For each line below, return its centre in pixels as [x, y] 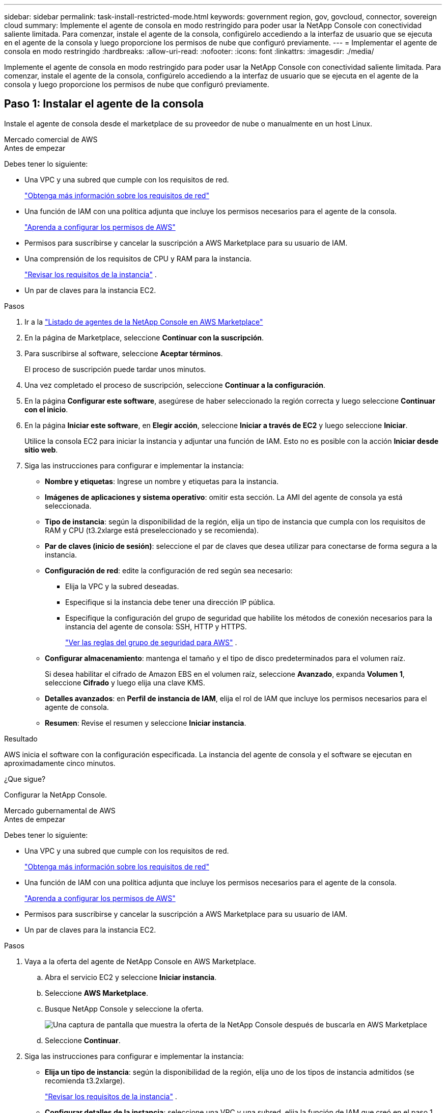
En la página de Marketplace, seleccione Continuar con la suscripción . [144, 337]
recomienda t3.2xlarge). [85, 1080]
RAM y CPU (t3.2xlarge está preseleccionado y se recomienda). [152, 530]
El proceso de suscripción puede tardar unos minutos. [115, 369]
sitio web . [41, 449]
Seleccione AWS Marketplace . [96, 993]
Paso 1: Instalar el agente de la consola [104, 104]
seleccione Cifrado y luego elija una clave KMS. [125, 682]
